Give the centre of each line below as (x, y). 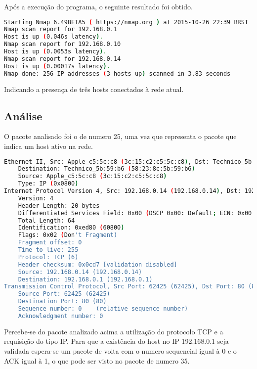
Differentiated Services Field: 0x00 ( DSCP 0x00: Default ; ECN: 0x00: (137, 213)
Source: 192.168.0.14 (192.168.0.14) (80, 272)
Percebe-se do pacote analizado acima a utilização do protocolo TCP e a (114, 331)
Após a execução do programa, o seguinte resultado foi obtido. (98, 6)
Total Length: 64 (46, 220)
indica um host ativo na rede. (48, 146)
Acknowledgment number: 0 (61, 316)
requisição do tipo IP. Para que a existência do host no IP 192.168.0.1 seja (116, 341)
